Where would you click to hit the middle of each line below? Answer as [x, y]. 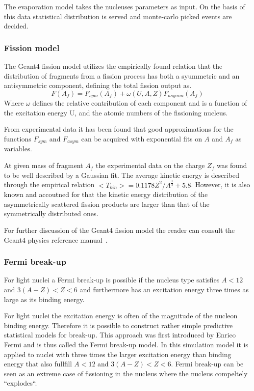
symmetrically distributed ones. [51, 213]
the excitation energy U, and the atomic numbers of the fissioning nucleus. [116, 112]
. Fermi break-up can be [207, 364]
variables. [18, 149]
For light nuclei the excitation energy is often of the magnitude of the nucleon [121, 316]
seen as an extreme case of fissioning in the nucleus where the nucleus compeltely [126, 373]
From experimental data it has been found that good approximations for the [119, 129]
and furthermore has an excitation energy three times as [164, 289]
